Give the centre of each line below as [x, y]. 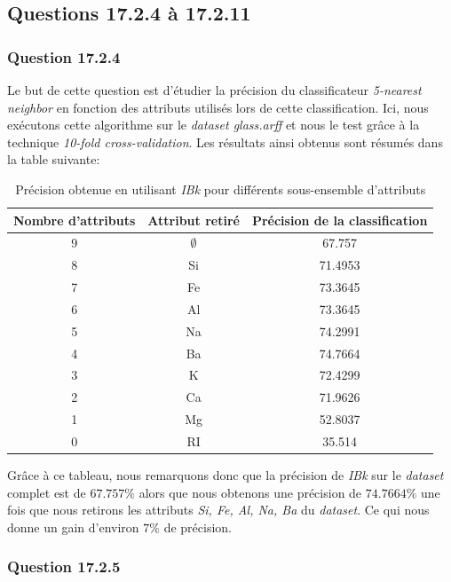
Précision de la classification [340, 220]
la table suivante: [54, 159]
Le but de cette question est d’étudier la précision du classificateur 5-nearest [214, 90]
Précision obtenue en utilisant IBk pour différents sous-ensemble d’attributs [221, 189]
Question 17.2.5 [64, 566]
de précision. [198, 527]
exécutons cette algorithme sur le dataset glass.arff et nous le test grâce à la [214, 125]
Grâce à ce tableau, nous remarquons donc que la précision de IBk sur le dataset [225, 475]
